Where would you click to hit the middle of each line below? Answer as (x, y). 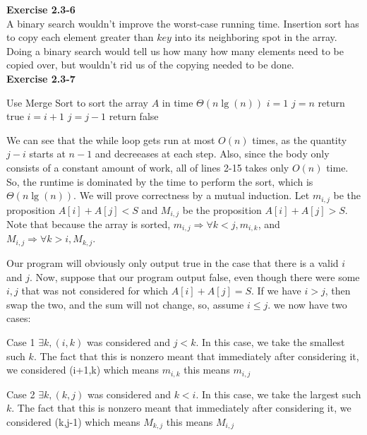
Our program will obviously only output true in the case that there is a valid (173, 262)
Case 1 (21, 341)
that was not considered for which (95, 291)
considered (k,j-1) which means (73, 421)
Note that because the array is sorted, (89, 224)
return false (134, 116)
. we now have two (307, 304)
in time (178, 102)
